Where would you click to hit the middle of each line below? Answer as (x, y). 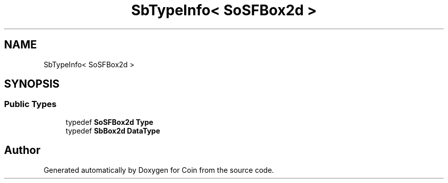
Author (22, 150)
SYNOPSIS (32, 84)
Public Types (30, 104)
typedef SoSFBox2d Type (109, 122)
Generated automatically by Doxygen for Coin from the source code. (159, 170)
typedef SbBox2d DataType (113, 130)
